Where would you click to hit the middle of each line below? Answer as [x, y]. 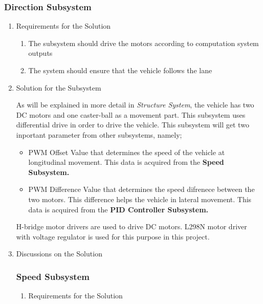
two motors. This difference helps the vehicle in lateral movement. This [140, 199]
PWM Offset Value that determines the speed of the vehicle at [127, 152]
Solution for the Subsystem [59, 87]
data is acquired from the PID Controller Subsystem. [118, 209]
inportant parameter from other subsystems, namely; [99, 134]
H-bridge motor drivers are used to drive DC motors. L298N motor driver [131, 226]
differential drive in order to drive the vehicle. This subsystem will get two [133, 125]
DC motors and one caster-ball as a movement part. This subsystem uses [131, 114]
